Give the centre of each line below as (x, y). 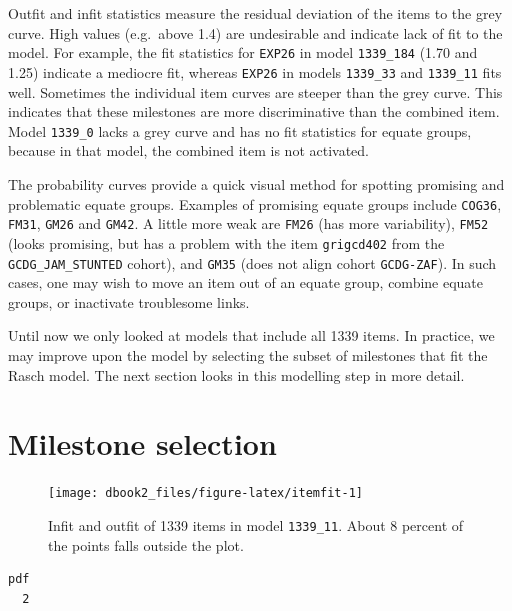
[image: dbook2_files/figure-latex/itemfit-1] (205, 493)
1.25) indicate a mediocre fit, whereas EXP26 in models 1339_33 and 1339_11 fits (255, 71)
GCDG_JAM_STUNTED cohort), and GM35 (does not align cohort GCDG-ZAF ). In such (252, 262)
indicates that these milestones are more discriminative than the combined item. (254, 111)
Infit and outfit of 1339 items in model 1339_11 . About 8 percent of (256, 524)
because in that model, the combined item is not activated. (189, 150)
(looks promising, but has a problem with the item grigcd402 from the (226, 242)
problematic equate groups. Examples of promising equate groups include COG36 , (255, 203)
